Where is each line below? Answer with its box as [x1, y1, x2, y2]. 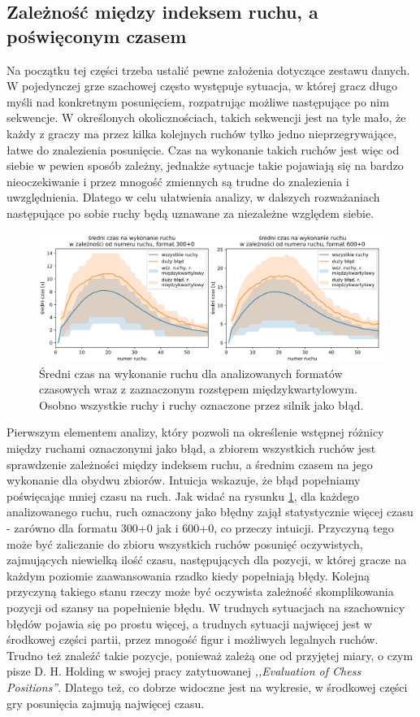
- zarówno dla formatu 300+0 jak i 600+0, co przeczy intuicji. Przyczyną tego [6, 519, 394, 537]
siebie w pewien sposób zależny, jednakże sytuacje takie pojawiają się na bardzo [6, 157, 404, 174]
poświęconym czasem [6, 23, 187, 48]
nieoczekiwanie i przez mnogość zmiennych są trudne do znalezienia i [6, 172, 349, 189]
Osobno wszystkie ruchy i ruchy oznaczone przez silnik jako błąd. [39, 396, 364, 413]
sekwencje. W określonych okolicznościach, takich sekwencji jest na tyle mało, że [6, 109, 406, 126]
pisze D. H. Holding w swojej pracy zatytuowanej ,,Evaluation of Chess [6, 663, 362, 680]
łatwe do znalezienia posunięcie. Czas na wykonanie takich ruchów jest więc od [6, 141, 400, 158]
